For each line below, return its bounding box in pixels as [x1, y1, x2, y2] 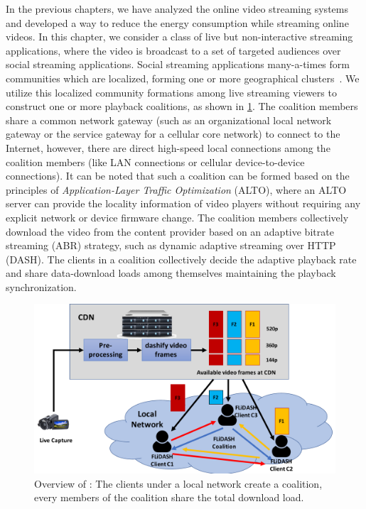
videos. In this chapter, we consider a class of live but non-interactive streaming [6, 29, 353, 44]
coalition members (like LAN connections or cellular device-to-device [6, 154, 305, 169]
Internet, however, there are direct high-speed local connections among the [6, 140, 330, 155]
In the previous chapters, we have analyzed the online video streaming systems [6, 1, 348, 16]
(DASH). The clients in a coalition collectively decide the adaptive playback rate [6, 251, 357, 266]
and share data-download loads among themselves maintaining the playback [6, 266, 336, 280]
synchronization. [6, 279, 77, 294]
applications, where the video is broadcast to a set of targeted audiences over [6, 43, 341, 58]
